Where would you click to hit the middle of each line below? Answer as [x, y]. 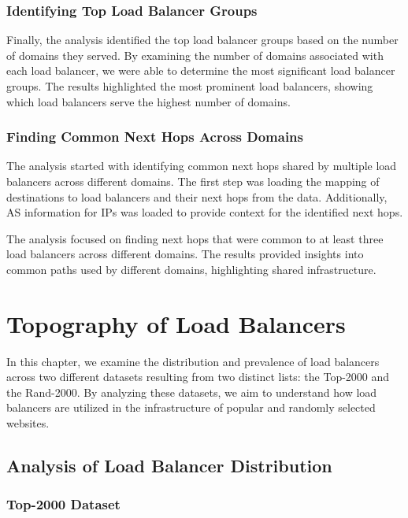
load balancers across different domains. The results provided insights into [185, 254]
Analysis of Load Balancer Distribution [169, 466]
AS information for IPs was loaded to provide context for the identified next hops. [205, 212]
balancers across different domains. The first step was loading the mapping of [193, 181]
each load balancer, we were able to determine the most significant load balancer [201, 70]
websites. [28, 423]
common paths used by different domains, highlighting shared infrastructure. [191, 269]
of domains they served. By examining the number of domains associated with [195, 55]
